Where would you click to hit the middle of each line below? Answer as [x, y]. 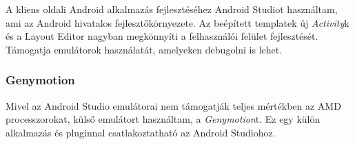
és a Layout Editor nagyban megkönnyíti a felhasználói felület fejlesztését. [162, 36]
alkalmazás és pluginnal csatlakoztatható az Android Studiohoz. [141, 132]
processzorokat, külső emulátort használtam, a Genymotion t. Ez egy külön [163, 119]
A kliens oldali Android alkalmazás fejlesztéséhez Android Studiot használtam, [172, 9]
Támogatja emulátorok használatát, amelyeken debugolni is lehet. [144, 49]
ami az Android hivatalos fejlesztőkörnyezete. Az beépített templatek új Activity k [177, 22]
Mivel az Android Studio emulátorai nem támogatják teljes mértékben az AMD [173, 105]
